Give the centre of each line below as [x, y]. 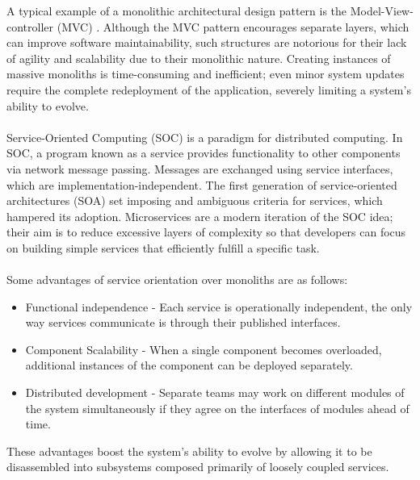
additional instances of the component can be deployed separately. [189, 365]
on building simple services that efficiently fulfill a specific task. [163, 247]
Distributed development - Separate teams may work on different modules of [215, 392]
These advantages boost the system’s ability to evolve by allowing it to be [189, 451]
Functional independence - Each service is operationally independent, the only [219, 306]
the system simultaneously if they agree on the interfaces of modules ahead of [217, 408]
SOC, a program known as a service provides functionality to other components [204, 153]
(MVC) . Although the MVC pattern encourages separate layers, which [233, 26]
